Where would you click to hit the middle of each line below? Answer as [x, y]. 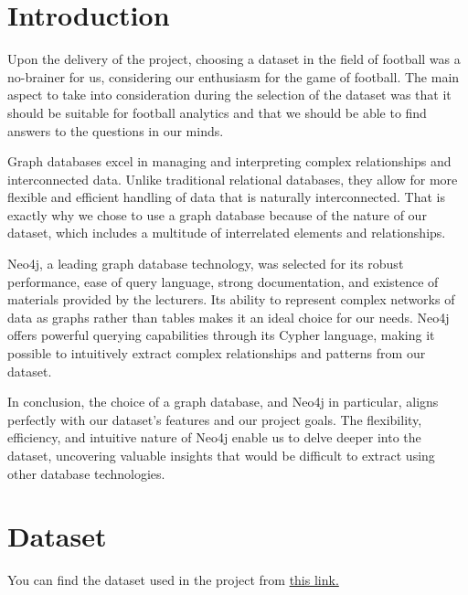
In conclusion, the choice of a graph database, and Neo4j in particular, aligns [223, 402]
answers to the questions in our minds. [116, 130]
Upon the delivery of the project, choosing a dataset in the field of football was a [234, 59]
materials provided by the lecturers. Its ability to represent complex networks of [231, 299]
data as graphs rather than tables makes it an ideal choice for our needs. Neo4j [229, 317]
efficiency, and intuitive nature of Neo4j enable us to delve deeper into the [214, 437]
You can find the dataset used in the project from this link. [173, 580]
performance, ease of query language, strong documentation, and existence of [223, 281]
